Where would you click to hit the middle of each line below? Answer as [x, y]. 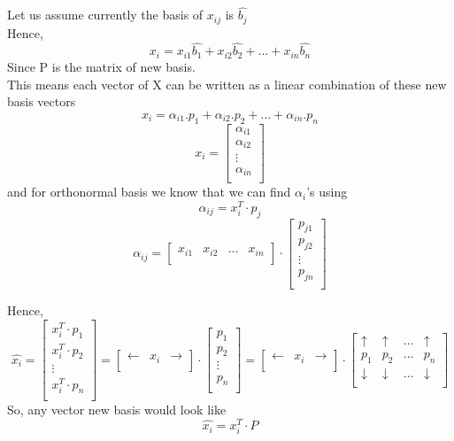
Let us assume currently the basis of [105, 15]
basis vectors [42, 101]
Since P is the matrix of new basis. [101, 66]
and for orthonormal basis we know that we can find [149, 192]
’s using [327, 192]
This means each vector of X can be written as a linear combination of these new [227, 84]
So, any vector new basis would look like [117, 410]
